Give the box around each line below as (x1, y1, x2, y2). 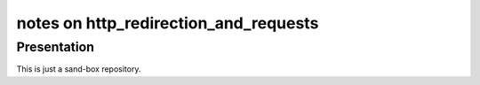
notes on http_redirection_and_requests (16, 13, 319, 33)
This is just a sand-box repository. (16, 64, 141, 74)
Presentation (16, 39, 95, 55)
